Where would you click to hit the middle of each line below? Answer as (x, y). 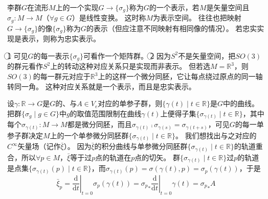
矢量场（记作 (39, 146)
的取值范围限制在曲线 (106, 113)
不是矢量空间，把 (207, 55)
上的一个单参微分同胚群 (89, 135)
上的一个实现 (77, 7)
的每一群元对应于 (62, 76)
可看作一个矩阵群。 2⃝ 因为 (127, 55)
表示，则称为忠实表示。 (61, 39)
